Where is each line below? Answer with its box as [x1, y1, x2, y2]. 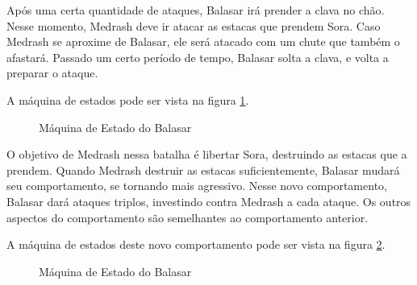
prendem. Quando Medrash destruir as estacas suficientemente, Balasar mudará [6, 161, 400, 178]
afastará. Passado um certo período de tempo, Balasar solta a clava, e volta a [6, 48, 389, 65]
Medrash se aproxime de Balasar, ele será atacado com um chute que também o [6, 33, 400, 50]
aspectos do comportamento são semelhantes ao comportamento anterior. [6, 209, 369, 225]
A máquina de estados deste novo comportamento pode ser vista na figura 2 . [6, 236, 386, 253]
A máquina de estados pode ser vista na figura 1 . [6, 91, 249, 108]
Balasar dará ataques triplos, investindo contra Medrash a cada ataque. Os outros [6, 192, 411, 209]
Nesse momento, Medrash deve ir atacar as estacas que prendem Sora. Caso [6, 17, 381, 34]
